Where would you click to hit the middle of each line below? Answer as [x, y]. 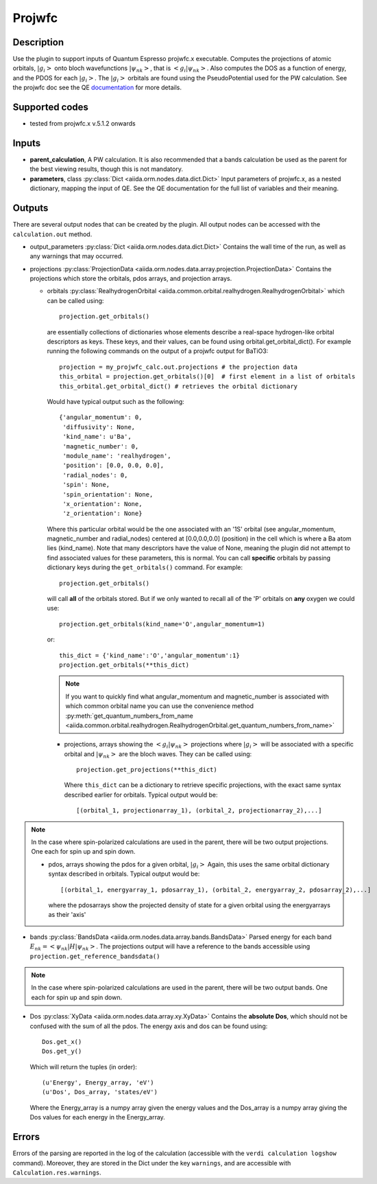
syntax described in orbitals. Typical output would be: [124, 874]
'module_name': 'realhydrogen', [117, 456]
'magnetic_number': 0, [101, 446]
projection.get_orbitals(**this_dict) [124, 665]
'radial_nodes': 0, [95, 475]
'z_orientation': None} [102, 514]
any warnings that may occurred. [76, 256]
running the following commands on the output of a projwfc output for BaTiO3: [158, 351]
